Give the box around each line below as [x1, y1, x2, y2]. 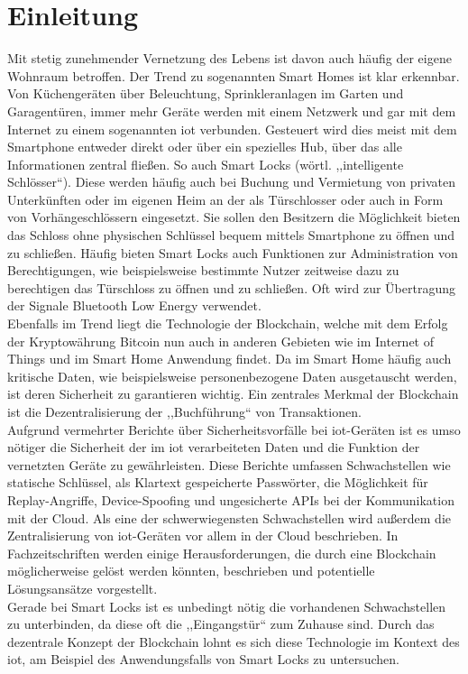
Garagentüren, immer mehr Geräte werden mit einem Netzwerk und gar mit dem [7, 101, 456, 120]
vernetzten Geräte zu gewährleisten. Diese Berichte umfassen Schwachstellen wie [7, 455, 451, 474]
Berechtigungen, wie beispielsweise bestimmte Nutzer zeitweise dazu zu [7, 261, 399, 280]
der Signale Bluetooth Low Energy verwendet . [7, 296, 262, 315]
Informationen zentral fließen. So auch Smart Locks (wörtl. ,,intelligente [7, 154, 404, 173]
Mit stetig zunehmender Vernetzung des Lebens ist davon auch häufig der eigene [7, 49, 452, 68]
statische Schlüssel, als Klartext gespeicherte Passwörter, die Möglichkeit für [7, 473, 428, 492]
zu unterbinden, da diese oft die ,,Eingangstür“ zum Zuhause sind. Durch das [7, 614, 435, 633]
